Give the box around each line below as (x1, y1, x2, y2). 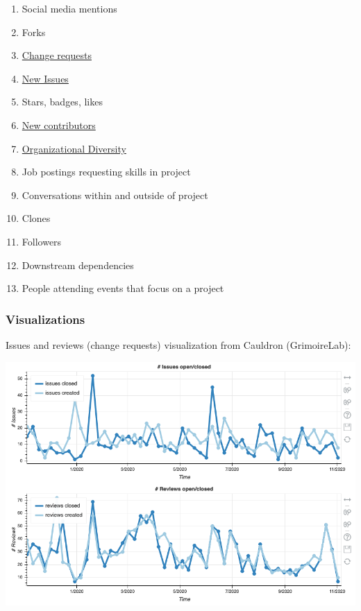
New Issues (22, 71, 69, 85)
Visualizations (6, 310, 85, 327)
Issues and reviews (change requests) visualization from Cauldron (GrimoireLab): (6, 337, 351, 352)
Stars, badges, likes (22, 94, 103, 109)
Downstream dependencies (22, 257, 134, 272)
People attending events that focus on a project (22, 281, 224, 295)
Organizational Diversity (22, 141, 126, 155)
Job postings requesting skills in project (22, 164, 191, 179)
